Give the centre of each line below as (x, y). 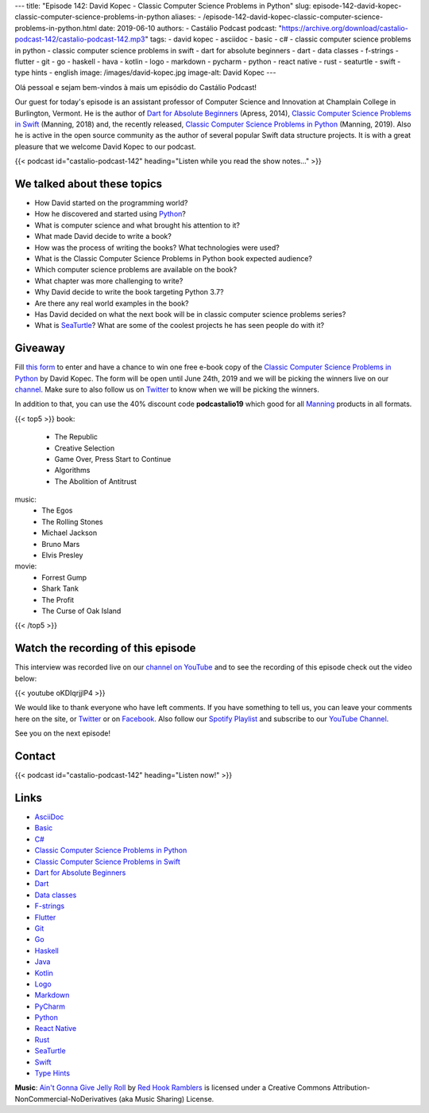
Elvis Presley (62, 555)
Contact (35, 756)
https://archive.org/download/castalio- (345, 28)
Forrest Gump (64, 577)
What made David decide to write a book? (103, 236)
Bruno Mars (61, 544)
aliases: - (186, 17)
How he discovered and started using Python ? (110, 214)
